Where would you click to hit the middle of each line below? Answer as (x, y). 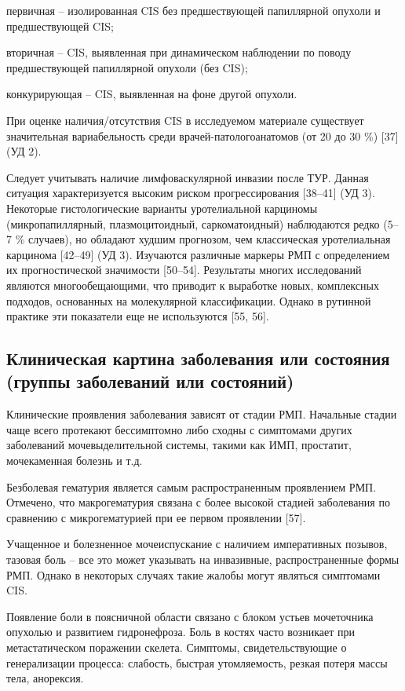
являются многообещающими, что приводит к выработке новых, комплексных (193, 285)
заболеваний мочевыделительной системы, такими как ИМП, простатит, (179, 445)
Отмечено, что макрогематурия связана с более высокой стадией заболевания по (198, 502)
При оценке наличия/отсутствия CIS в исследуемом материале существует (185, 120)
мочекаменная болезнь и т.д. (75, 461)
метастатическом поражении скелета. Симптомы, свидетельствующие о (177, 647)
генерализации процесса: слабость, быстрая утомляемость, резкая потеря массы (197, 662)
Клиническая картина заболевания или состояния (198, 358)
